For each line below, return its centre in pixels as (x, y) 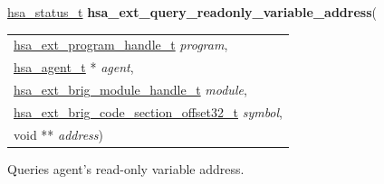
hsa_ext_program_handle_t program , (121, 45)
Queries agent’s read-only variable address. (126, 168)
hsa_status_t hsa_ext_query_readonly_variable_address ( (192, 12)
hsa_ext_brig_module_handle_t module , (130, 90)
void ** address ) (59, 134)
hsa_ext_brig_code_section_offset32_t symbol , (149, 111)
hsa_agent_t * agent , (74, 67)
